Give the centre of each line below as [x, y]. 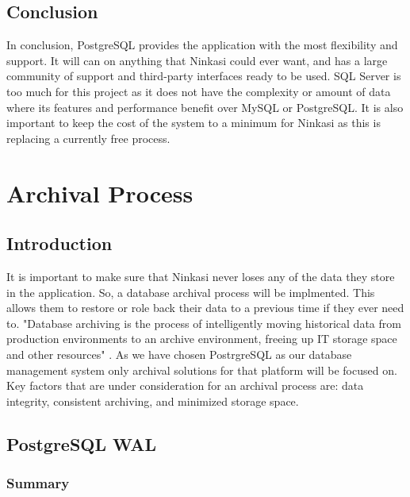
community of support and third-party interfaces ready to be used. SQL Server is [204, 76]
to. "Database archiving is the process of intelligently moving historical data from [204, 323]
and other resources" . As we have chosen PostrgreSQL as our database [179, 354]
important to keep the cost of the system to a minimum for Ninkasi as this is [194, 123]
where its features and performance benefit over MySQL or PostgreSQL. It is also [205, 107]
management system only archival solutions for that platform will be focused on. [202, 370]
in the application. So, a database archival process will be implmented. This [191, 292]
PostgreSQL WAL [82, 443]
